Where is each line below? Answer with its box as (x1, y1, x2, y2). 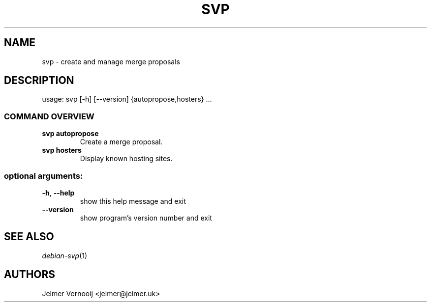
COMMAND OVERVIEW (4, 111, 94, 121)
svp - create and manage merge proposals (42, 57, 181, 66)
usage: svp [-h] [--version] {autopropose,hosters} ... (42, 95, 212, 104)
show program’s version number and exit (80, 213, 212, 222)
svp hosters (42, 146, 82, 155)
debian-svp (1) (42, 251, 88, 260)
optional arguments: (4, 170, 83, 181)
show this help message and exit (80, 196, 186, 205)
